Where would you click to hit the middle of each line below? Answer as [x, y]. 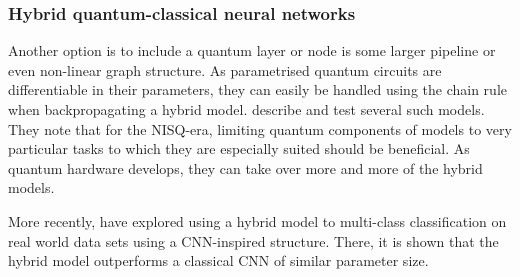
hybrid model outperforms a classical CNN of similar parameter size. [218, 260]
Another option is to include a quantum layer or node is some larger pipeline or [252, 50]
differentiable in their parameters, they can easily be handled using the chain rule [257, 89]
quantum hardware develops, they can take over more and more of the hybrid [245, 167]
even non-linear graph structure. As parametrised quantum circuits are [225, 69]
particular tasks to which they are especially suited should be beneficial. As [239, 148]
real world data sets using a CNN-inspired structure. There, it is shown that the [253, 240]
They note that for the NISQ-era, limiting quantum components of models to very [260, 128]
